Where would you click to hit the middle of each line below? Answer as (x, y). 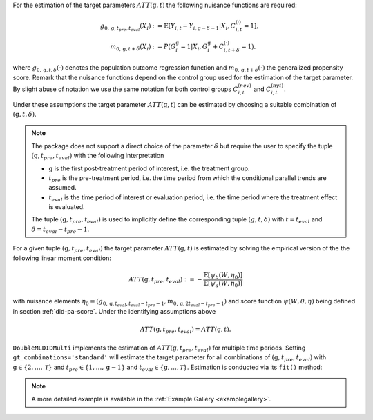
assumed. (63, 188)
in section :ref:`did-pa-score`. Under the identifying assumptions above (114, 312)
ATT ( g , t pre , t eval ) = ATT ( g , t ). (185, 330)
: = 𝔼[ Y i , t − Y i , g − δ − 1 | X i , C (194, 26)
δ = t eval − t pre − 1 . (60, 230)
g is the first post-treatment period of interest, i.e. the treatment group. (149, 168)
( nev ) (245, 86)
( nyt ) (277, 86)
